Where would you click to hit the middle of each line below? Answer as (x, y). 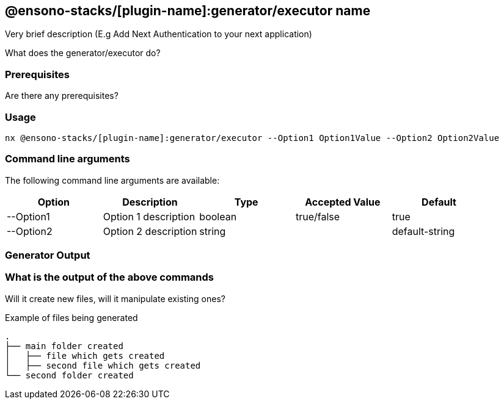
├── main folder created (64, 346)
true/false (318, 216)
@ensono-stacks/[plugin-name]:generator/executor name (188, 11)
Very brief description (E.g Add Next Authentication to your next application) (159, 34)
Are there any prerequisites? (62, 96)
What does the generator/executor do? (83, 53)
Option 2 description (150, 231)
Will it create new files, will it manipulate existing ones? (115, 298)
